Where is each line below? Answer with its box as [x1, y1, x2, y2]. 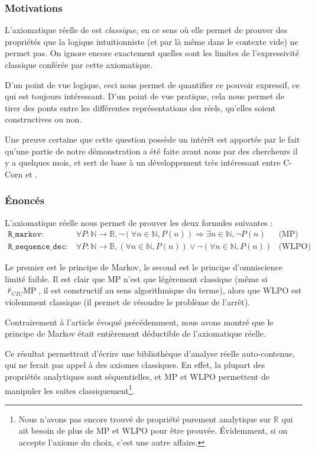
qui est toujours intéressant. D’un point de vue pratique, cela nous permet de [5, 90, 284, 102]
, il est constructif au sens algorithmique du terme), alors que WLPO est [38, 284, 302, 296]
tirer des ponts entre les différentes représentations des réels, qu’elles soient [5, 101, 276, 114]
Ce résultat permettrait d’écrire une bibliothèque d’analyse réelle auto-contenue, [5, 347, 295, 359]
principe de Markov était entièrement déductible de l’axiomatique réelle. [5, 327, 266, 340]
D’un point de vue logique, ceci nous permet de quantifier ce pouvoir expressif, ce [5, 78, 300, 91]
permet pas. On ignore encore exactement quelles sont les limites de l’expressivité [5, 47, 300, 59]
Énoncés [5, 193, 45, 208]
